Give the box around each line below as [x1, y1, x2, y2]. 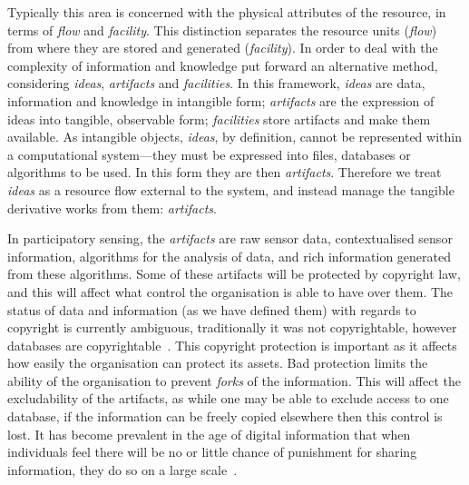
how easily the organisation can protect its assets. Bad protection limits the [7, 353, 428, 372]
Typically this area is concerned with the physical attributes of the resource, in [7, 3, 446, 21]
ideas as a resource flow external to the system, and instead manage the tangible [7, 180, 454, 199]
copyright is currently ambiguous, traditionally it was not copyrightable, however [7, 318, 457, 337]
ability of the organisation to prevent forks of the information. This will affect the [7, 371, 461, 390]
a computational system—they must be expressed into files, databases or [7, 144, 411, 163]
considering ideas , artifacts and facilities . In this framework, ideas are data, [7, 74, 425, 93]
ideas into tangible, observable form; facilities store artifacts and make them [7, 109, 431, 128]
